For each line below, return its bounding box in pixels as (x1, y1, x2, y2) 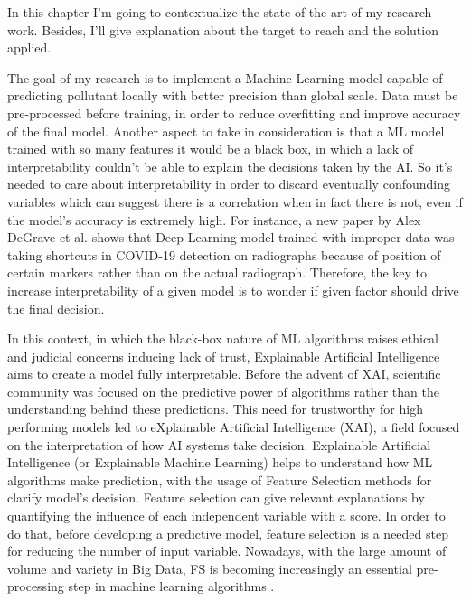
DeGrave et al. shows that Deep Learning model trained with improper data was (7, 228, 455, 247)
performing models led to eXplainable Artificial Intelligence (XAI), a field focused (7, 418, 460, 437)
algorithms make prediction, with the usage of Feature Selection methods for (7, 470, 432, 489)
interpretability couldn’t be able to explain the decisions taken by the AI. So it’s (7, 156, 453, 175)
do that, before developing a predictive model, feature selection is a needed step (7, 523, 448, 542)
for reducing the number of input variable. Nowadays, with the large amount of (7, 541, 447, 560)
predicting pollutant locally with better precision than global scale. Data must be (7, 86, 458, 105)
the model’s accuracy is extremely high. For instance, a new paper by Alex (7, 210, 421, 229)
